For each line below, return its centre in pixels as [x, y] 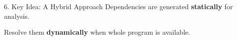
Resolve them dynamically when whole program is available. [97, 32]
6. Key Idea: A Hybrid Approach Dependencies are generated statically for [118, 6]
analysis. [17, 16]
